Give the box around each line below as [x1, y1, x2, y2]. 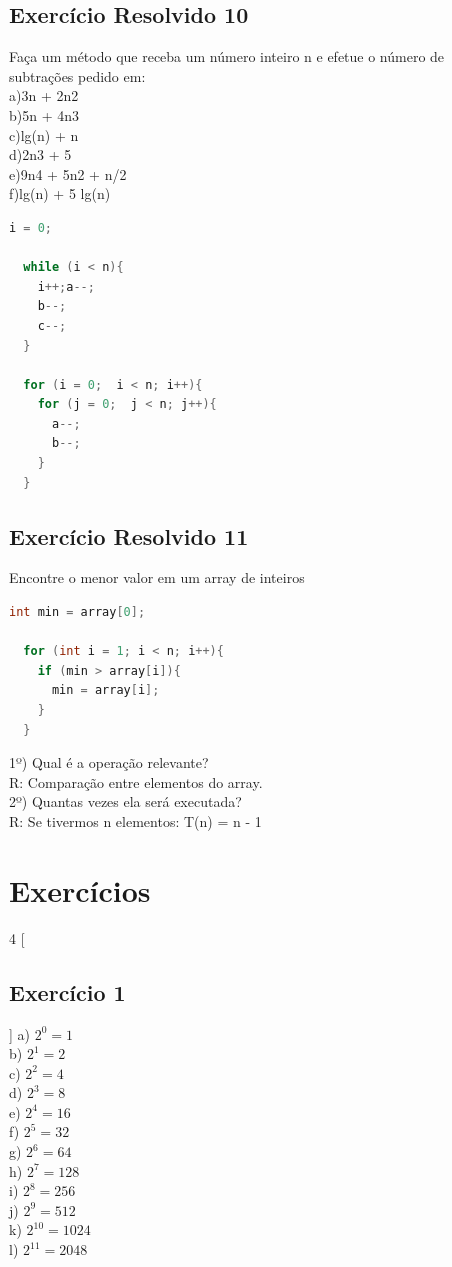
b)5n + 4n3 [9, 104, 80, 125]
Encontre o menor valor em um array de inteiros [9, 567, 305, 588]
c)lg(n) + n [9, 124, 79, 145]
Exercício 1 [9, 976, 126, 1007]
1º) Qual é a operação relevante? [9, 752, 209, 773]
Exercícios [9, 869, 151, 910]
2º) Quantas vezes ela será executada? [9, 791, 242, 812]
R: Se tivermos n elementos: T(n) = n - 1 [9, 811, 262, 831]
